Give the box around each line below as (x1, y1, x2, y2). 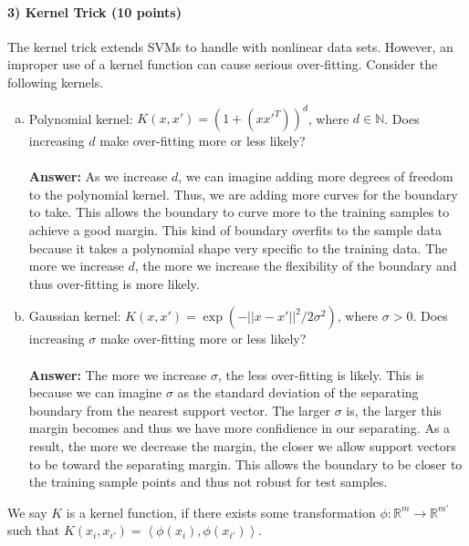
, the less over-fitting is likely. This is (218, 365, 424, 384)
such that (7, 520, 60, 540)
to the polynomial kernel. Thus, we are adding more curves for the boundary (28, 184, 458, 203)
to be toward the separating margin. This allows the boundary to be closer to (28, 454, 463, 473)
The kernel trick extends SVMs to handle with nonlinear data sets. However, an (7, 36, 453, 56)
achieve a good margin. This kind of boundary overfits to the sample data (28, 221, 443, 240)
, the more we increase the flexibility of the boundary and (134, 256, 457, 275)
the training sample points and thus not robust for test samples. (28, 472, 388, 491)
